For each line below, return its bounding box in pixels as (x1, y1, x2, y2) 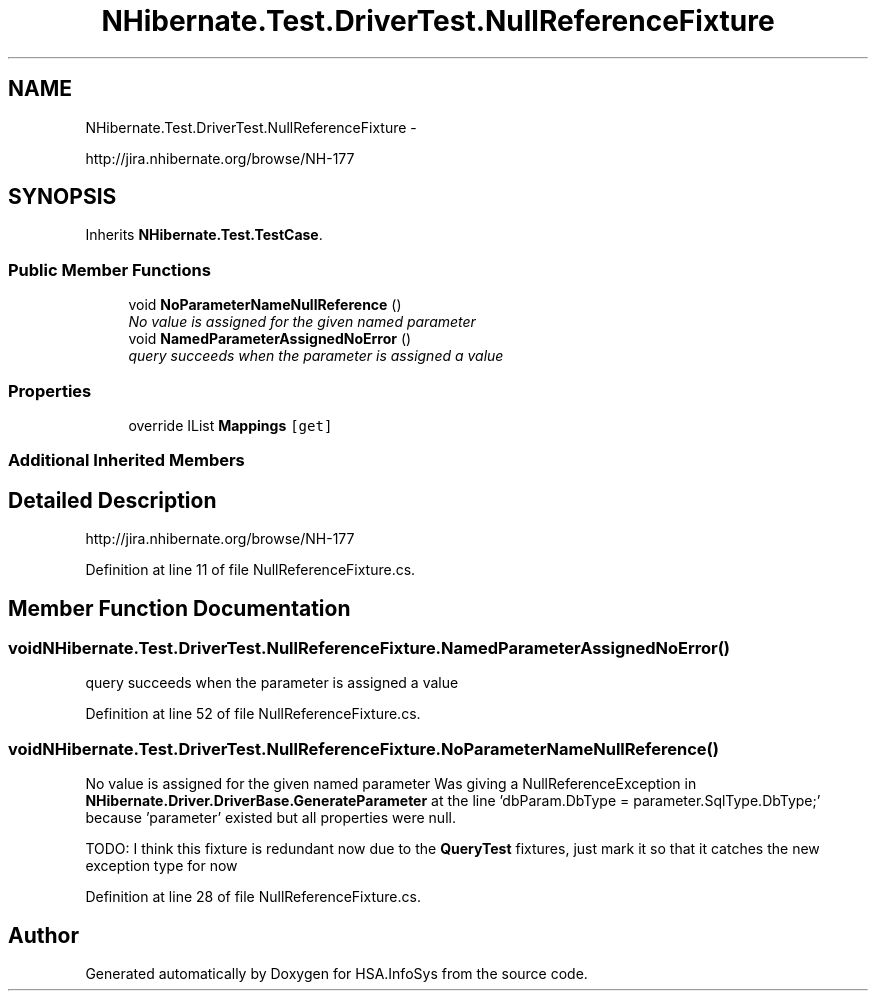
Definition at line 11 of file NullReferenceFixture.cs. (85, 561, 416, 579)
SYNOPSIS (8, 184, 117, 210)
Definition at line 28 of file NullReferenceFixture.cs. (85, 888, 421, 906)
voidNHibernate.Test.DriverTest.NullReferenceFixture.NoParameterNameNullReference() (8, 738, 719, 759)
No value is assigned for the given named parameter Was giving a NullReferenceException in (85, 775, 697, 793)
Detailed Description (8, 487, 217, 513)
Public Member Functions (8, 259, 211, 280)
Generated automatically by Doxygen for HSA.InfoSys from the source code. (85, 964, 588, 982)
